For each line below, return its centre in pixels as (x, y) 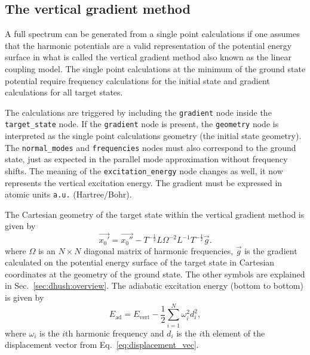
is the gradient (271, 250)
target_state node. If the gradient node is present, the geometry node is (142, 124)
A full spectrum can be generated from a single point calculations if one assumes (152, 34)
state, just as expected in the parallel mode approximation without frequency (146, 159)
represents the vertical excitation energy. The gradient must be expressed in (144, 182)
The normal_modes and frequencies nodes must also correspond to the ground (151, 147)
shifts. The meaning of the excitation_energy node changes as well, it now (144, 170)
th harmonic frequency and (115, 333)
